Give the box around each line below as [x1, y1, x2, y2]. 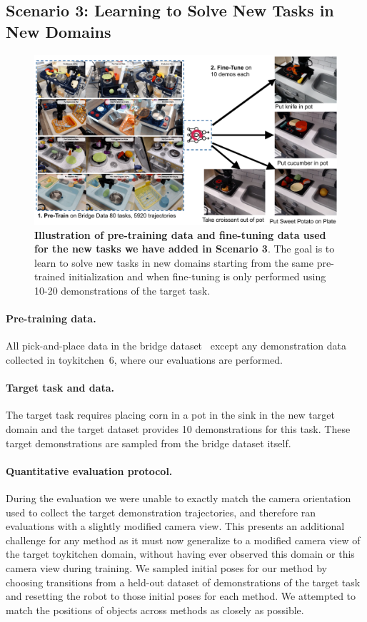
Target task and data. [6, 380, 115, 395]
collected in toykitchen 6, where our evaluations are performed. [6, 352, 283, 367]
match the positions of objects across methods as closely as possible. [6, 602, 304, 617]
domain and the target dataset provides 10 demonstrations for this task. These [6, 422, 351, 437]
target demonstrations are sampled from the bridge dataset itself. [6, 435, 291, 450]
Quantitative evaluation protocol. [6, 463, 173, 478]
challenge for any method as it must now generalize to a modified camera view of [6, 532, 361, 547]
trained [34, 269, 66, 284]
